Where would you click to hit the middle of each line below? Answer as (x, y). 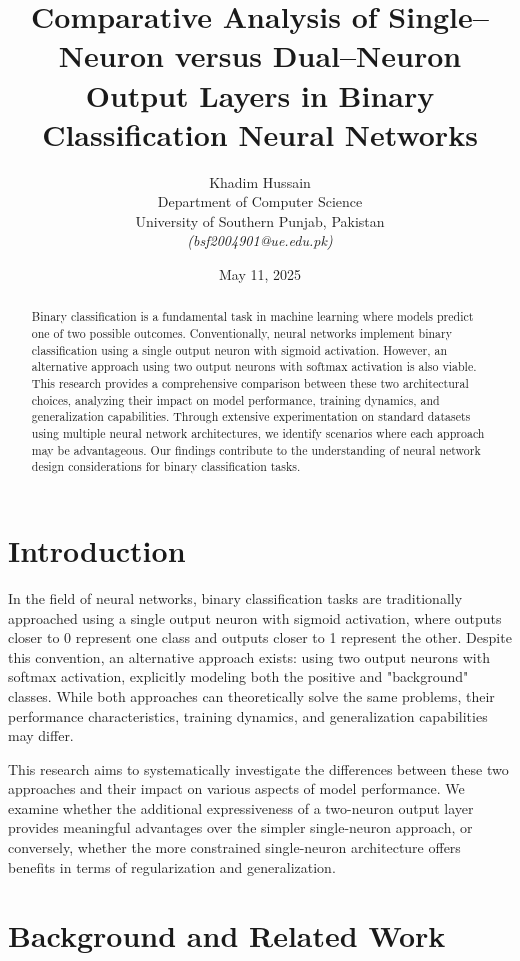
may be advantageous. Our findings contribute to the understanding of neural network (256, 449)
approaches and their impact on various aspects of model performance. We (236, 788)
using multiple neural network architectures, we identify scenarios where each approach (258, 433)
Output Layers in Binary (260, 94)
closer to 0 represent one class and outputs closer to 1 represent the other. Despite (260, 637)
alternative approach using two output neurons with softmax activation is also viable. (254, 366)
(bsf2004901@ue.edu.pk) (260, 240)
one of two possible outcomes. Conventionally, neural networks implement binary (241, 333)
